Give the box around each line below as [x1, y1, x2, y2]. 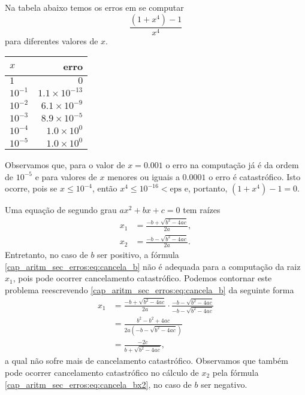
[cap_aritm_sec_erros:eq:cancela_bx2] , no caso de [5, 378, 192, 390]
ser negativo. [201, 378, 247, 390]
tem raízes [183, 203, 221, 216]
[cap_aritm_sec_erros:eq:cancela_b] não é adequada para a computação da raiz [5, 260, 301, 272]
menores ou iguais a [107, 170, 180, 183]
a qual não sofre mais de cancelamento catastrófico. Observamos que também [5, 354, 288, 367]
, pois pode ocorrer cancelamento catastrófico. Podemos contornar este [13, 272, 272, 284]
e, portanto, [184, 182, 228, 195]
